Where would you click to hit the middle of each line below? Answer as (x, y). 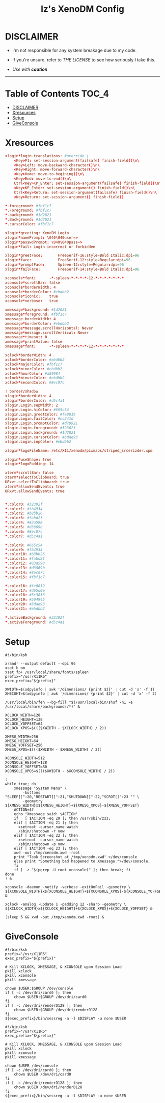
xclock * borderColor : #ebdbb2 (35, 359)
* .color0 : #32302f (24, 504)
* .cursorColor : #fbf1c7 (29, 224)
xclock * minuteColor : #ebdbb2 (35, 378)
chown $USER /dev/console (31, 1066)
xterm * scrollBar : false (29, 473)
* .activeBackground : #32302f (35, 617)
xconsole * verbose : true (31, 301)
